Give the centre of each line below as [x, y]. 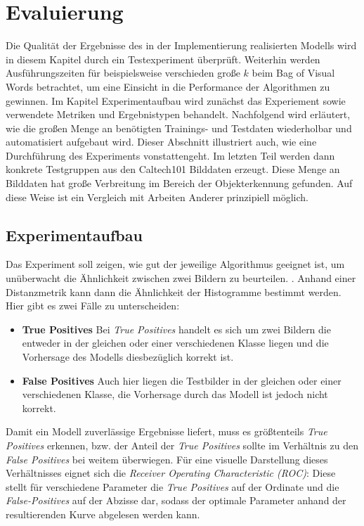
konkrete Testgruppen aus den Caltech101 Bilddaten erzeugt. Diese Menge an [173, 169]
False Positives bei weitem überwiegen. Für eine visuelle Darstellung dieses [167, 459]
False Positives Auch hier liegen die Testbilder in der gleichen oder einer [182, 380]
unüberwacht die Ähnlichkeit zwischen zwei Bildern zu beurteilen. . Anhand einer [181, 278]
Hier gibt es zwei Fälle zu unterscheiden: [93, 306]
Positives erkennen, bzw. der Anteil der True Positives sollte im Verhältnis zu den [182, 445]
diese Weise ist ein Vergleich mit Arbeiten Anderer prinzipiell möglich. [157, 197]
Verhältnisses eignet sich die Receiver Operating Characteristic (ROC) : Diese [171, 473]
